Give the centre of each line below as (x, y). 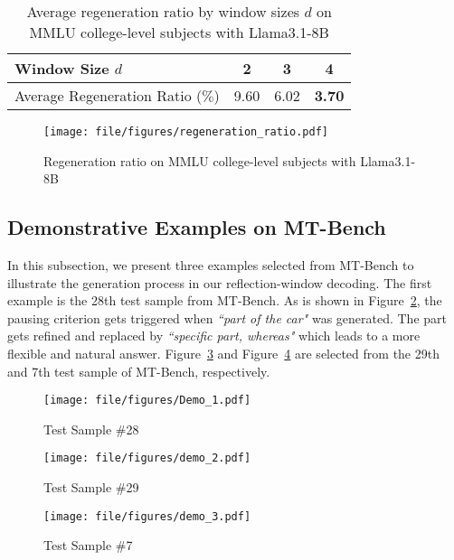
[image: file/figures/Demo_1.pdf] (147, 401)
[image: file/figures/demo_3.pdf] (147, 516)
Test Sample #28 (91, 429)
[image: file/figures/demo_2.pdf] (147, 458)
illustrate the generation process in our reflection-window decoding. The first (220, 282)
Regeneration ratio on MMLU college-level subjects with (200, 160)
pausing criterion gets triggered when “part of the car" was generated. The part (227, 317)
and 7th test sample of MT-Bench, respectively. (139, 371)
